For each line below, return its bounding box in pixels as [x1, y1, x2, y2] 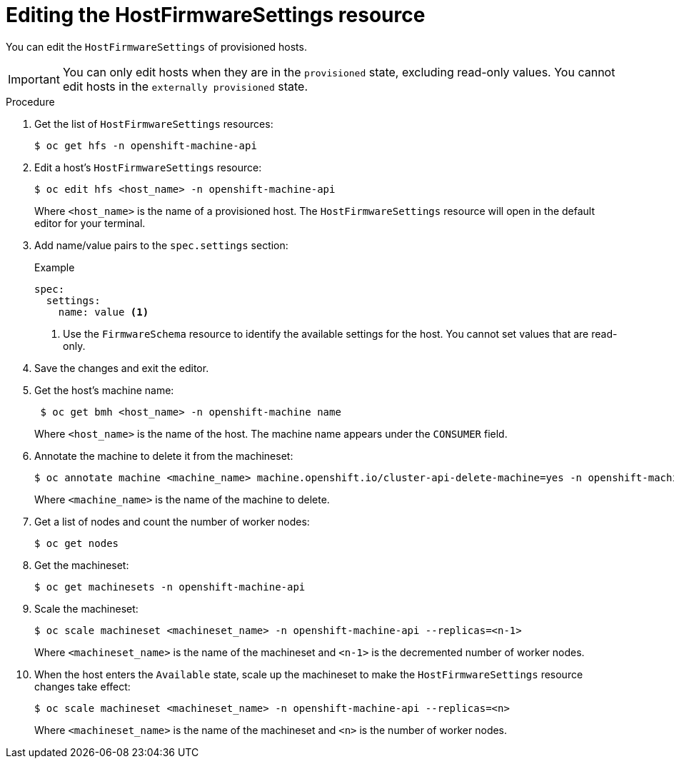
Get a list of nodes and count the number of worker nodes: [34, 515, 310, 528]
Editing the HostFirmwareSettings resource [6, 3, 426, 27]
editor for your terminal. [34, 216, 146, 229]
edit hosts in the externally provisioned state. [62, 79, 308, 94]
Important [8, 71, 60, 86]
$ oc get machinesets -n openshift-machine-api [34, 580, 306, 593]
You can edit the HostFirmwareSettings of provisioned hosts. [6, 40, 307, 53]
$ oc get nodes [34, 537, 119, 549]
